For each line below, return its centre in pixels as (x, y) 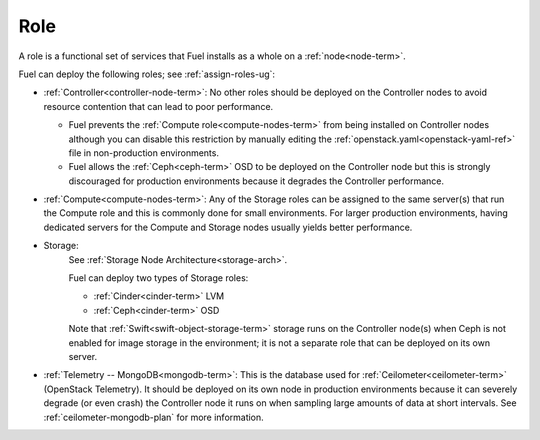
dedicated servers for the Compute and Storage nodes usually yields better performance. (228, 227)
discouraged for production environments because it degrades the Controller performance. (256, 181)
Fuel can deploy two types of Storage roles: (158, 278)
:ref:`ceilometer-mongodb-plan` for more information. (153, 417)
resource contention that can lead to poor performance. (158, 106)
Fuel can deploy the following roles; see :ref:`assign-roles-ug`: (146, 74)
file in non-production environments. (144, 152)
